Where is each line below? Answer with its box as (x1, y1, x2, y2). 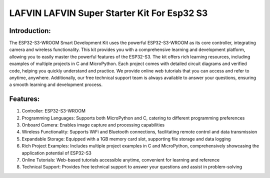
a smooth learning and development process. (9, 81, 102, 87)
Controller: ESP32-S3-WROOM (21, 108, 86, 114)
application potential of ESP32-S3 (21, 150, 92, 156)
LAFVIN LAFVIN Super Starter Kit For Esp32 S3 (9, 7, 208, 18)
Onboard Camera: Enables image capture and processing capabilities (21, 122, 165, 128)
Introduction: (9, 26, 51, 35)
